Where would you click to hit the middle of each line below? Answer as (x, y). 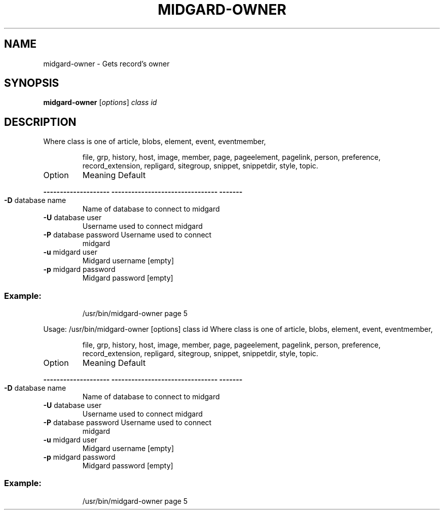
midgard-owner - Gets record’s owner (106, 63)
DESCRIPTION (40, 122)
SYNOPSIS (32, 83)
